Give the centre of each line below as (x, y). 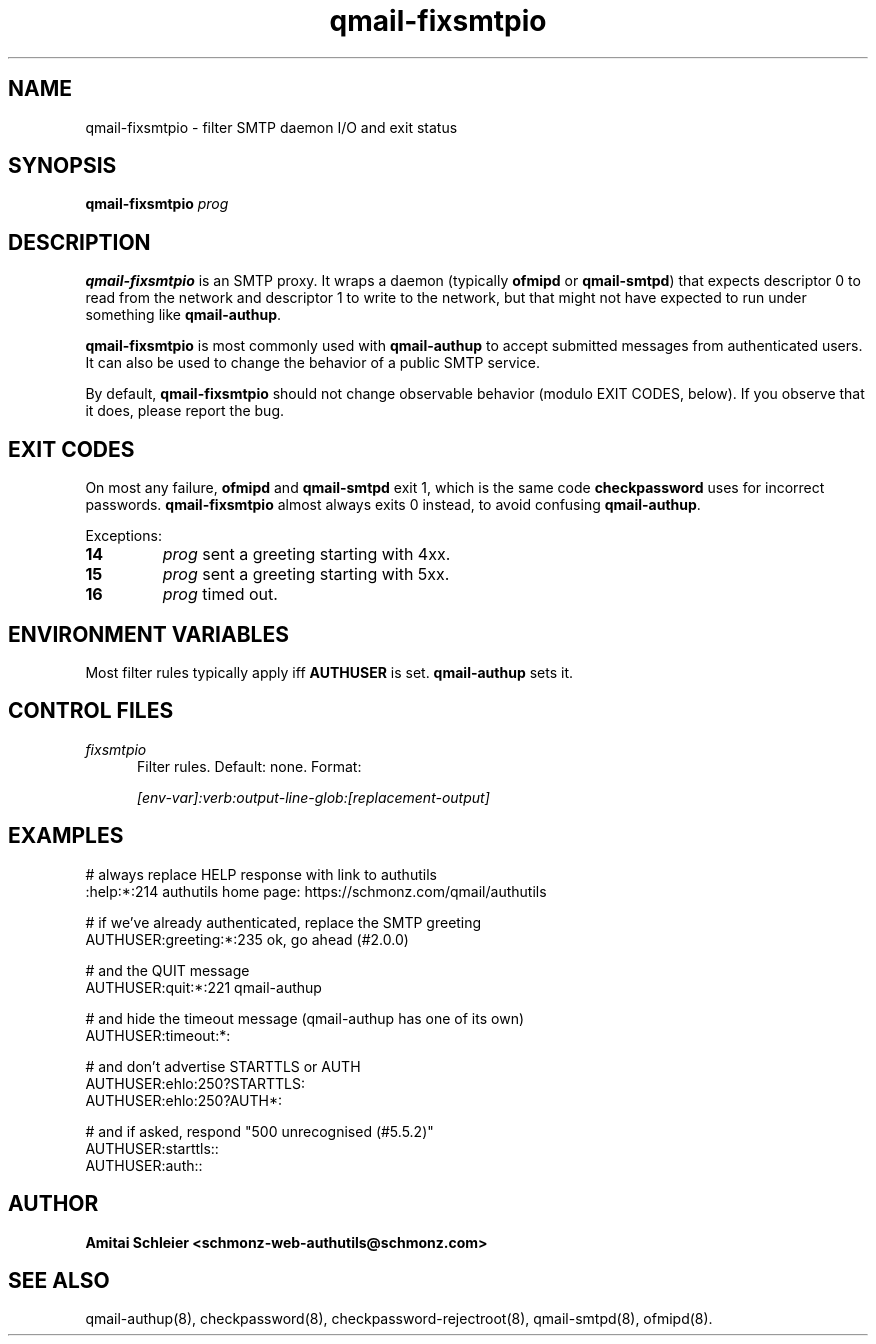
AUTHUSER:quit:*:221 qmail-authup (203, 987)
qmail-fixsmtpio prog (157, 204)
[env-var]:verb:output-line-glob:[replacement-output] (313, 797)
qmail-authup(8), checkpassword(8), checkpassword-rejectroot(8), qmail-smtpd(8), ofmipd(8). (399, 1319)
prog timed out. (220, 594)
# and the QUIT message (167, 970)
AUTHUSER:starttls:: (152, 1148)
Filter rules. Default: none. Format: (249, 766)
